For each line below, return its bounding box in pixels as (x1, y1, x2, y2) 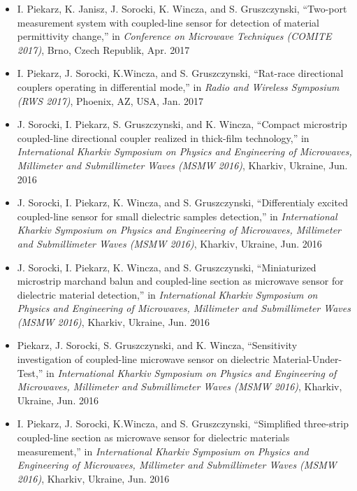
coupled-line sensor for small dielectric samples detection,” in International (17, 208, 337, 223)
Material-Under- (272, 352, 342, 367)
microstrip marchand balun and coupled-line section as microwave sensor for (17, 273, 344, 288)
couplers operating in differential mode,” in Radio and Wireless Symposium (17, 79, 340, 94)
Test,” (17, 365, 43, 380)
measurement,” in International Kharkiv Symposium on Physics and (17, 443, 309, 458)
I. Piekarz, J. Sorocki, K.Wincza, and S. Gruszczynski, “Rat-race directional (17, 66, 344, 80)
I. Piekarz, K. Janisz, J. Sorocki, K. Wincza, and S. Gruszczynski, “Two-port (17, 1, 347, 15)
